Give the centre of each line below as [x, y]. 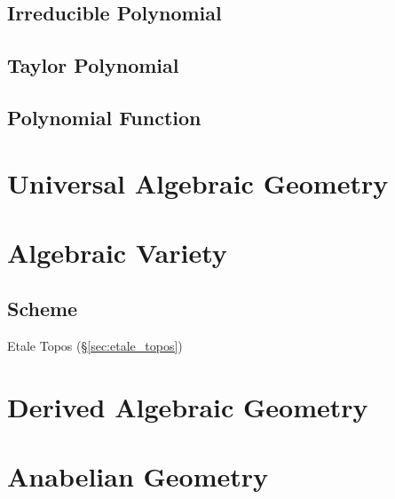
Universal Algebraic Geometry [198, 182]
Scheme [43, 309]
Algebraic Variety [117, 252]
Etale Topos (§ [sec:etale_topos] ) [95, 346]
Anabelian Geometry [138, 476]
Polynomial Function [104, 117]
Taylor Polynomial [93, 65]
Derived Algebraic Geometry [188, 407]
